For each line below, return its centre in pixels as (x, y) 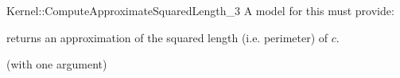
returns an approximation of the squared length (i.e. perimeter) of (167, 37)
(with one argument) (57, 64)
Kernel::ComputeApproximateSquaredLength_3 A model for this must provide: (200, 10)
